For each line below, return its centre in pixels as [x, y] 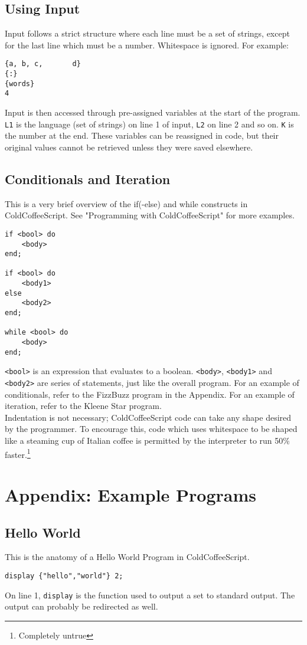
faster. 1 [18, 453]
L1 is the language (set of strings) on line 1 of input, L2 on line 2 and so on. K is [149, 124]
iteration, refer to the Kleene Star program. [83, 406]
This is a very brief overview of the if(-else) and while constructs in [126, 203]
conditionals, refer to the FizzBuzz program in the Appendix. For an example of [150, 394]
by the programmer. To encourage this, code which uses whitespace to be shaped [151, 429]
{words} [20, 84]
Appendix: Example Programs [131, 495]
